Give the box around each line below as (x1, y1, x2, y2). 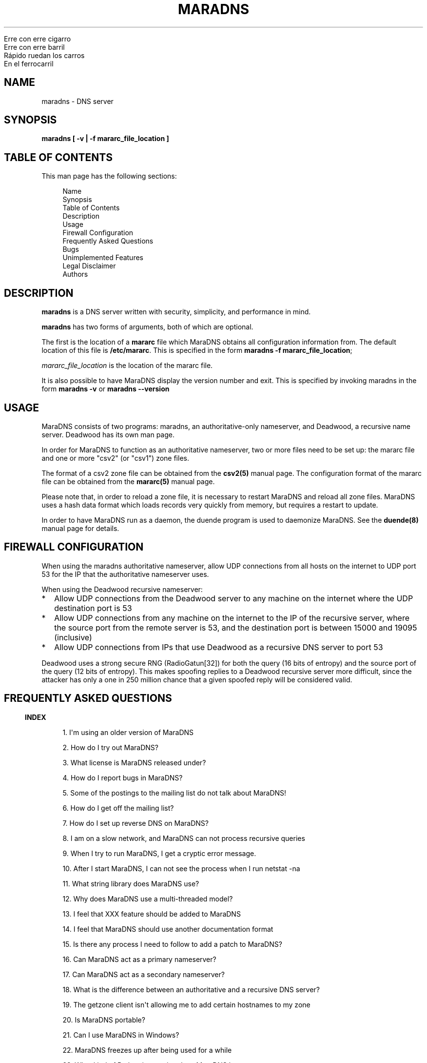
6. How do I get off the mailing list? (62, 803, 174, 812)
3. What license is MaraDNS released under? (62, 758, 206, 767)
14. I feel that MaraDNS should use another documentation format (62, 924, 273, 933)
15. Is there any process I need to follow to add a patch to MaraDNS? (62, 940, 282, 948)
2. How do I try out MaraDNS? (62, 743, 158, 752)
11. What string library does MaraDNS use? (62, 879, 199, 888)
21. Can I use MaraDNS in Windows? (62, 1030, 179, 1039)
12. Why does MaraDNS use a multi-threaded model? (62, 894, 233, 903)
